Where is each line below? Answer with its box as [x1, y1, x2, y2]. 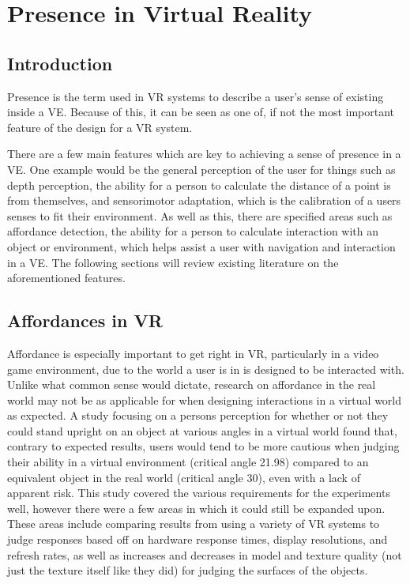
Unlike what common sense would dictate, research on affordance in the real [7, 376, 376, 393]
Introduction [7, 51, 113, 75]
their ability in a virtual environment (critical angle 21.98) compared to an [7, 454, 369, 470]
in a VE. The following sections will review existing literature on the [7, 254, 339, 270]
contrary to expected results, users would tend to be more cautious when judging [7, 438, 400, 454]
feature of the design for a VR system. [7, 119, 193, 135]
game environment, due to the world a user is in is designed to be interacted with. [7, 360, 404, 377]
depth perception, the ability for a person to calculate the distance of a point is [7, 176, 391, 193]
